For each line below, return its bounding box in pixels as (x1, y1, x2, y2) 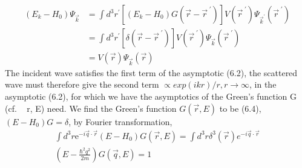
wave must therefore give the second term (5, 78, 159, 91)
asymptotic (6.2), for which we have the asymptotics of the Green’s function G (5, 90, 297, 103)
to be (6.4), (219, 102, 261, 114)
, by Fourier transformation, (68, 115, 172, 128)
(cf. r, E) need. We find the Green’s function (5, 102, 177, 114)
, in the (249, 78, 277, 91)
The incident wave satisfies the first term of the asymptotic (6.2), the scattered (5, 66, 298, 79)
